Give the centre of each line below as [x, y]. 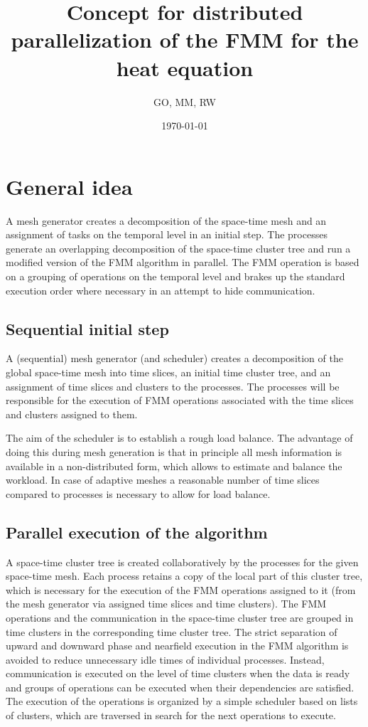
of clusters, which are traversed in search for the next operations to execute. [171, 715]
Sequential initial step [87, 328]
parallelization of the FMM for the [185, 39]
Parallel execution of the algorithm [137, 532]
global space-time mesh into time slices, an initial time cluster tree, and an [168, 372]
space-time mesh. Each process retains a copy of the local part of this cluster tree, [184, 576]
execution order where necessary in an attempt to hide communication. [161, 290]
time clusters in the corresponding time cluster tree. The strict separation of [172, 631]
